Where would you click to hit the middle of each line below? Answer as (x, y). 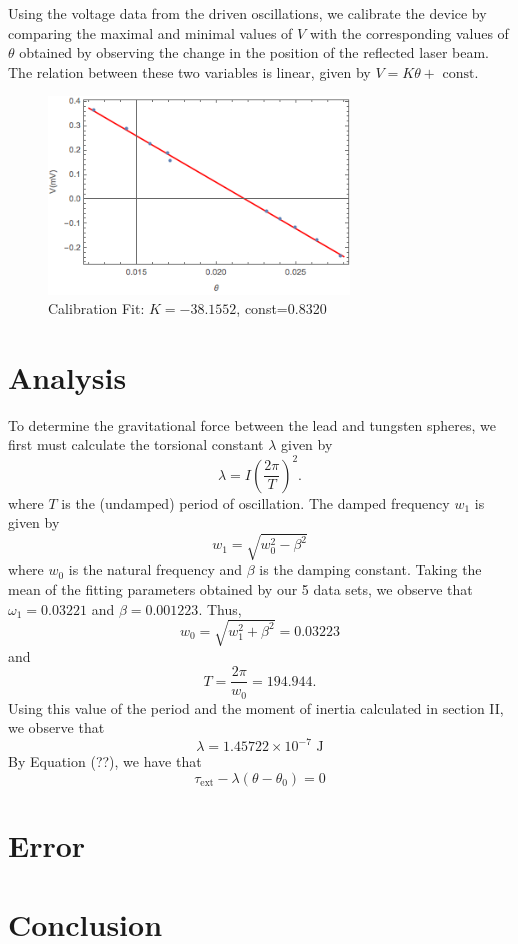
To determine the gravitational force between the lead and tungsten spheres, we (252, 424)
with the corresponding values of (409, 32)
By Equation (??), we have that (105, 761)
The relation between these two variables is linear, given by (189, 71)
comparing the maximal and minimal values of (150, 32)
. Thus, (220, 608)
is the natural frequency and (155, 569)
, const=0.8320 (281, 308)
